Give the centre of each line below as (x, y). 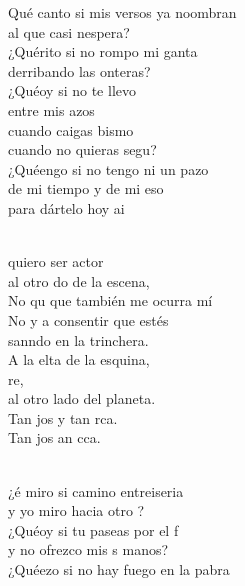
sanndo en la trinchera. (78, 339)
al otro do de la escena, (79, 280)
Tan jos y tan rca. (63, 417)
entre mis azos (51, 109)
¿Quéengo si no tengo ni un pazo (108, 168)
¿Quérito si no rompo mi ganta (103, 51)
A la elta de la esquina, (79, 359)
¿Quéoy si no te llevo (72, 90)
